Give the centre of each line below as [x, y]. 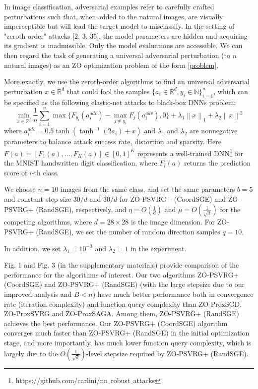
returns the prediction [218, 163]
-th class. [45, 172]
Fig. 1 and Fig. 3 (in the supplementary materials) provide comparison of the [122, 265]
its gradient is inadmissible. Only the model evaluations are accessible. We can [123, 45]
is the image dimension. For [173, 222]
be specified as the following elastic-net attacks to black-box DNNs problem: [120, 102]
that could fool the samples [108, 91]
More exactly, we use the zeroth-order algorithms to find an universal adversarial [127, 82]
